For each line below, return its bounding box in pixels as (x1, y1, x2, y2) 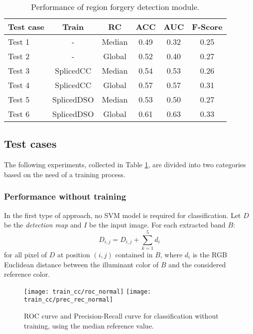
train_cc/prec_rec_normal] (24, 296, 113, 304)
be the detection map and (4, 220, 82, 230)
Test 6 (8, 108, 30, 119)
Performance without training (4, 190, 126, 203)
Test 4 (8, 79, 30, 91)
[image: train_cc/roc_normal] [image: (24, 288, 151, 295)
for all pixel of (4, 249, 47, 259)
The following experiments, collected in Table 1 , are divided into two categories (4, 159, 246, 170)
